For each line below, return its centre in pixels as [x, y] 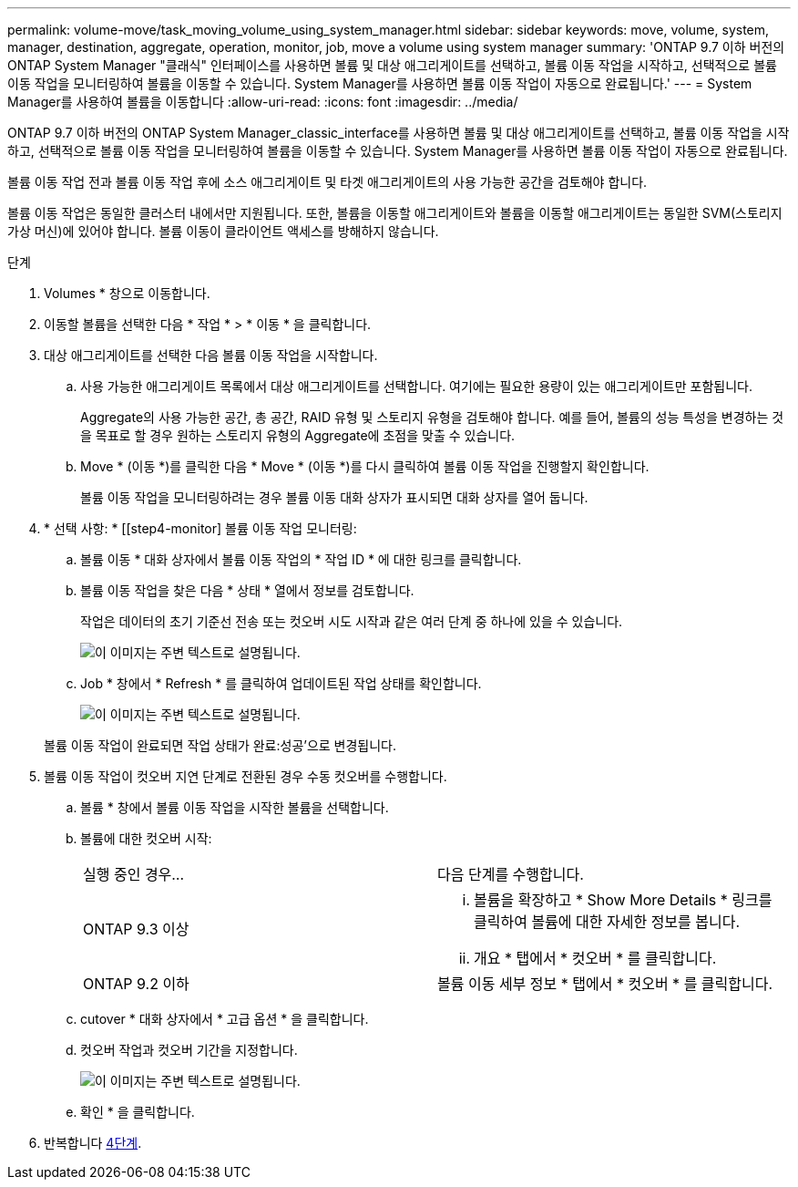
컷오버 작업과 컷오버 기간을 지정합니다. [189, 1050]
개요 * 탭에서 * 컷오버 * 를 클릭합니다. [595, 958]
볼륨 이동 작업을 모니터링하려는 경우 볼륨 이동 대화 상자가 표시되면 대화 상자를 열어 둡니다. [334, 497]
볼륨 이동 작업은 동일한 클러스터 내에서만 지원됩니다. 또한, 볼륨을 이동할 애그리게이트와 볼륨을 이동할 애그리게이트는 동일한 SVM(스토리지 [395, 213]
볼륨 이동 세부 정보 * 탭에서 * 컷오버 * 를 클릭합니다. [605, 984]
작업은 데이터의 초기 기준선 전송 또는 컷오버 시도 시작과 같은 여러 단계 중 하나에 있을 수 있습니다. [352, 621]
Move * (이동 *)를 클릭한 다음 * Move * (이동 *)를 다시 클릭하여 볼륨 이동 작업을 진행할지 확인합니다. [365, 466]
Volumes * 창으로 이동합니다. [127, 293]
